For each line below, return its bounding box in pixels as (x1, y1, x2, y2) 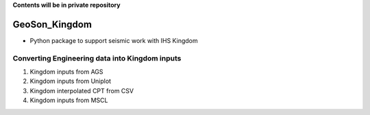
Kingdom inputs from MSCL (29, 96, 108, 105)
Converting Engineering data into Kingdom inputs (12, 53, 182, 63)
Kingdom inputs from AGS (29, 68, 103, 76)
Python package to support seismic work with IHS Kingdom (29, 36, 198, 44)
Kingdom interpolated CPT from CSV (29, 86, 134, 95)
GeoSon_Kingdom (12, 18, 92, 30)
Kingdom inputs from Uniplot (29, 77, 112, 85)
